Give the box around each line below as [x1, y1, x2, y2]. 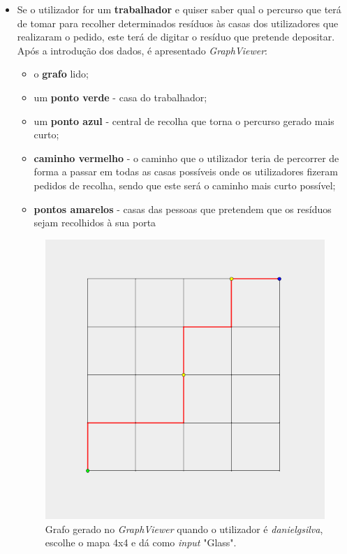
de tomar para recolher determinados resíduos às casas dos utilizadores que [17, 15, 339, 30]
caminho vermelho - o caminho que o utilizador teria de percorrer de [34, 150, 339, 165]
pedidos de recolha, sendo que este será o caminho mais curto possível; [34, 177, 336, 192]
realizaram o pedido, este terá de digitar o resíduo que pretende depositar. [17, 29, 335, 44]
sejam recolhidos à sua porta [34, 215, 156, 230]
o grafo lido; [34, 66, 89, 81]
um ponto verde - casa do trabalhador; [34, 89, 207, 104]
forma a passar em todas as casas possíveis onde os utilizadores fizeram [34, 164, 338, 179]
